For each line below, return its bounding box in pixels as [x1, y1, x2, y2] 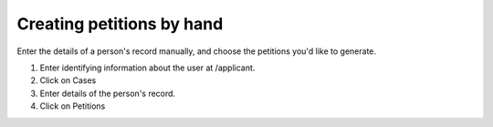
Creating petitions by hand [16, 14, 224, 34]
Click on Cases [39, 75, 97, 86]
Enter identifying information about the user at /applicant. [39, 62, 256, 73]
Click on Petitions [39, 101, 106, 111]
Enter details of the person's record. [39, 88, 176, 99]
